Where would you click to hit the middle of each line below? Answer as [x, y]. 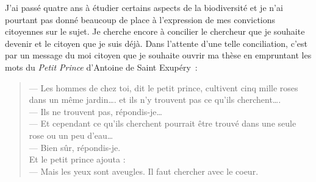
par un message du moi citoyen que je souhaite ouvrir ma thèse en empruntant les [158, 55]
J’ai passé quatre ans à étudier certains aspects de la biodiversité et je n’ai [144, 7]
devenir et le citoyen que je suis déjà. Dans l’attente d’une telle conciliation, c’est [156, 43]
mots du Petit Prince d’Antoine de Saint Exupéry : [101, 67]
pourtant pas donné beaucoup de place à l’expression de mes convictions [140, 19]
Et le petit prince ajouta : [77, 159]
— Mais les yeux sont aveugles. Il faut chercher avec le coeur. [144, 171]
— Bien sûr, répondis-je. [75, 147]
